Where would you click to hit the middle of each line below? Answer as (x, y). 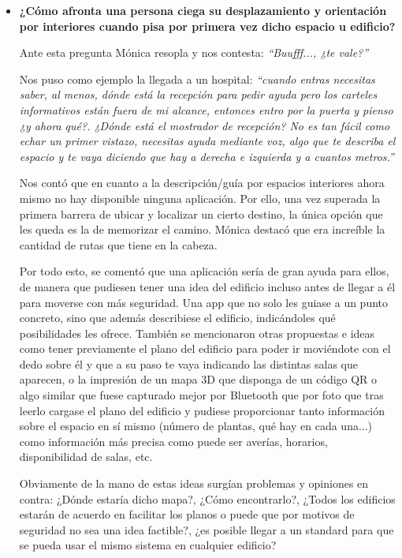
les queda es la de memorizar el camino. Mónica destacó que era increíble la (202, 229)
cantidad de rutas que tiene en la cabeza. (118, 244)
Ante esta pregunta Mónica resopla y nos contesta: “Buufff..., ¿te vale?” (194, 52)
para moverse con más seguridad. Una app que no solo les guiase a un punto (204, 302)
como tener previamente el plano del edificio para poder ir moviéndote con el (205, 348)
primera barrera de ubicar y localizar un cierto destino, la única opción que (201, 213)
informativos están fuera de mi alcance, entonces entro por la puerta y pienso (206, 109)
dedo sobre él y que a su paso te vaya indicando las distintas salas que (188, 363)
